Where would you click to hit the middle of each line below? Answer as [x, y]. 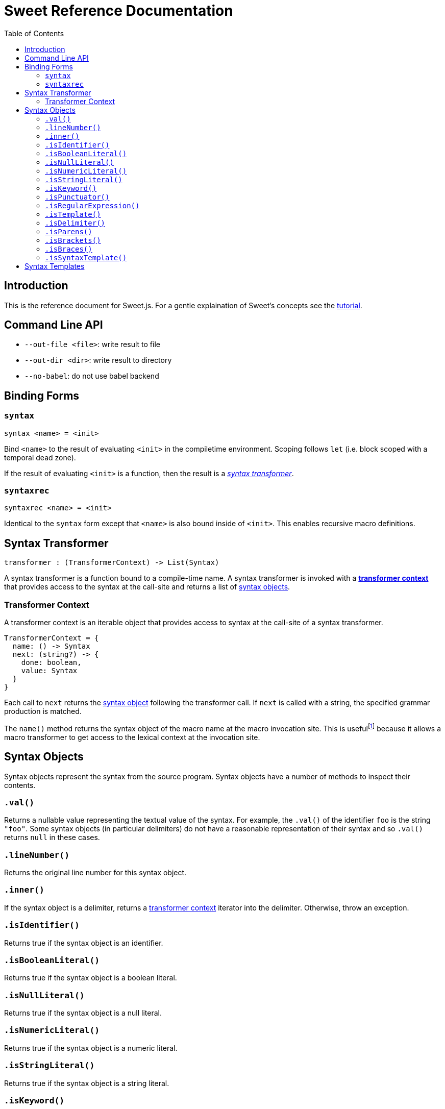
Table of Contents [34, 33]
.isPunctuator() [77, 197]
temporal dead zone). [40, 457]
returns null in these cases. [52, 837]
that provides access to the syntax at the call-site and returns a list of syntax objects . [147, 587]
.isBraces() [69, 249]
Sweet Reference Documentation [119, 11]
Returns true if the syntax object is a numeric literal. [91, 1048]
